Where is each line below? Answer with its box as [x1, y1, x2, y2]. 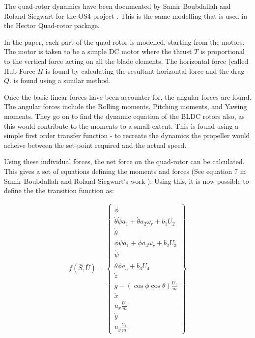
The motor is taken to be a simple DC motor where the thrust [4, 46, 192, 56]
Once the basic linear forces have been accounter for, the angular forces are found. [4, 91, 252, 102]
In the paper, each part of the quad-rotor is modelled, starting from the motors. [4, 36, 245, 47]
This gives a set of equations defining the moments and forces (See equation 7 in [4, 166, 246, 176]
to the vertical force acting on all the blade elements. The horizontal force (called [4, 56, 249, 66]
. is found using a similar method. [9, 75, 111, 85]
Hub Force [4, 65, 35, 76]
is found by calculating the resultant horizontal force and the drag [45, 65, 245, 76]
